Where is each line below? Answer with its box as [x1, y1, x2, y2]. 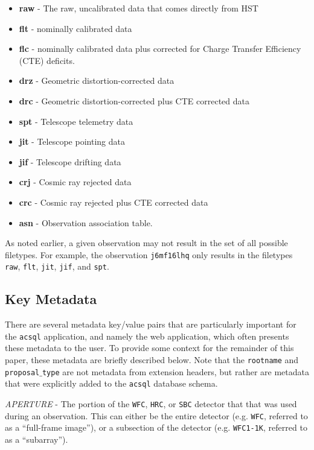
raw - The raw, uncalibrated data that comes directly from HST [19, 2, 258, 14]
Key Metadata [5, 290, 97, 308]
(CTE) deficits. [19, 54, 75, 66]
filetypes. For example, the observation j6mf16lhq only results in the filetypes [5, 248, 293, 261]
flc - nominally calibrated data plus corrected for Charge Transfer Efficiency [19, 42, 301, 55]
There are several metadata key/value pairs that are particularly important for [5, 318, 296, 331]
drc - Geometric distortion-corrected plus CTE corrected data [19, 94, 249, 107]
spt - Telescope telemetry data [19, 115, 133, 127]
